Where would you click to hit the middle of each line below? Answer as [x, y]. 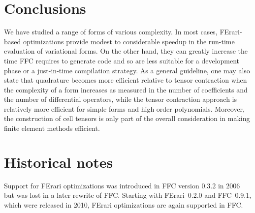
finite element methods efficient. [52, 128]
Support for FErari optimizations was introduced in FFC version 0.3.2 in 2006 [122, 185]
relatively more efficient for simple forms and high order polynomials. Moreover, [124, 108]
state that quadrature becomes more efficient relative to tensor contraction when [126, 80]
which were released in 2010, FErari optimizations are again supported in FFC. [124, 204]
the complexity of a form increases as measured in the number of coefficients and [126, 89]
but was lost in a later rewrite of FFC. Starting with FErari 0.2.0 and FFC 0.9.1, [128, 195]
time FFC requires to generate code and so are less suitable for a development [122, 60]
